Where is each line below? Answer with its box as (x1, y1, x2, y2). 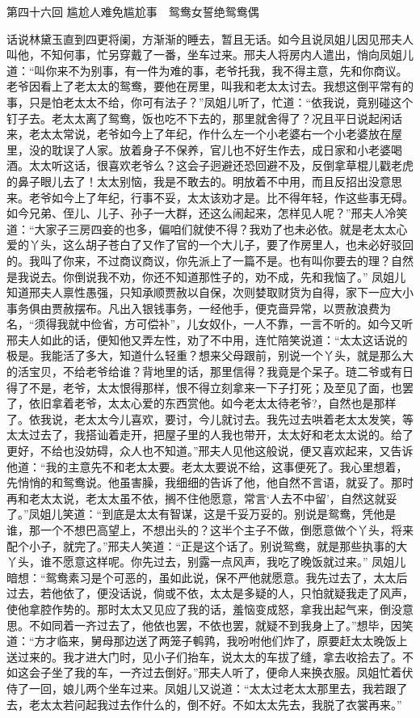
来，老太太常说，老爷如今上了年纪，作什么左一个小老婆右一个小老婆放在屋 (6, 125, 402, 142)
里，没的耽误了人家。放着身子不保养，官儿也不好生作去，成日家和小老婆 (6, 141, 391, 158)
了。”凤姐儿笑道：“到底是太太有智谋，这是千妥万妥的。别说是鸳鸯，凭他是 (6, 505, 397, 522)
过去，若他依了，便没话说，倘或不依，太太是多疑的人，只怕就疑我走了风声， (6, 585, 414, 602)
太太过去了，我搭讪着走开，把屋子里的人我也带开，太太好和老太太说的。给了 (6, 426, 414, 443)
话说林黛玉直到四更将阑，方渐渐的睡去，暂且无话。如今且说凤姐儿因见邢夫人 (6, 30, 414, 47)
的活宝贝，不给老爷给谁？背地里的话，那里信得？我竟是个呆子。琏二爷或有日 (6, 363, 414, 380)
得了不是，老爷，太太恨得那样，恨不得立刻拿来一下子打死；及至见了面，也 (6, 378, 402, 395)
